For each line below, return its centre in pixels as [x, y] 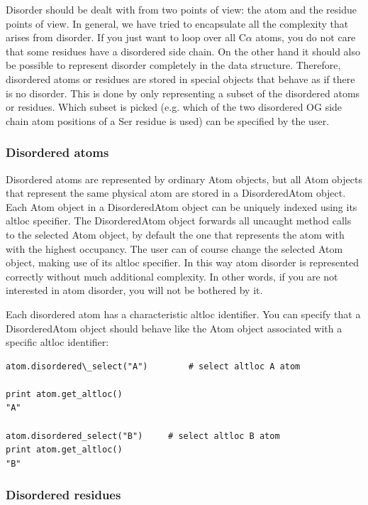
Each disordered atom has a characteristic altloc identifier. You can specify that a [183, 314]
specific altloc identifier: [57, 342]
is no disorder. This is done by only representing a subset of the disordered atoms [183, 93]
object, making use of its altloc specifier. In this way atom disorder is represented [183, 262]
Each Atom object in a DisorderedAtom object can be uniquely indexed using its [182, 206]
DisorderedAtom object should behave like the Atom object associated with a [174, 328]
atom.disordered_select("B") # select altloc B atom [143, 436]
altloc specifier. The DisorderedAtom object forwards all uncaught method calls [179, 221]
